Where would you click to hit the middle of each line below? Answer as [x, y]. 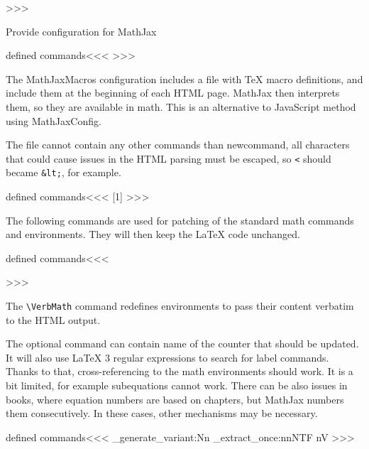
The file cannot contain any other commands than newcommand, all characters [178, 145]
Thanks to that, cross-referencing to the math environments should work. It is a [180, 371]
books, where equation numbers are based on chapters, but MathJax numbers [175, 399]
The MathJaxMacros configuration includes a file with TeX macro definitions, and [184, 79]
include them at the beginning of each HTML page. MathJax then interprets [173, 93]
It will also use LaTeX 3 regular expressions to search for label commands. [167, 357]
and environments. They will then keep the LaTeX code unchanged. [153, 234]
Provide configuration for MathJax [81, 31]
